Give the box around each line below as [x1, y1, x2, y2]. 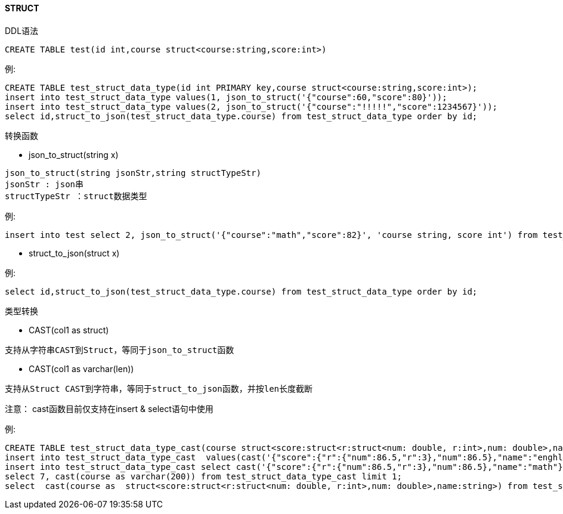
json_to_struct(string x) [29, 149, 119, 160]
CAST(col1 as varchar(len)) [29, 363, 134, 374]
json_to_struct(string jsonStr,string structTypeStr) [5, 168, 261, 178]
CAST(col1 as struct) [29, 324, 109, 335]
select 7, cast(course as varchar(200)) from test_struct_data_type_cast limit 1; [5, 471, 402, 481]
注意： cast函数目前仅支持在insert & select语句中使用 [5, 403, 214, 414]
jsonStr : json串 [5, 179, 84, 189]
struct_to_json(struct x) [29, 247, 120, 258]
